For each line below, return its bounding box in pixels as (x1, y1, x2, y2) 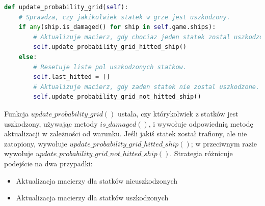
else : (18, 53, 37, 61)
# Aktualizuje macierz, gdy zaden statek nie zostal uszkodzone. (33, 83, 260, 91)
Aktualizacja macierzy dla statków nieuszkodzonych (16, 175, 178, 186)
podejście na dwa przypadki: (4, 158, 93, 168)
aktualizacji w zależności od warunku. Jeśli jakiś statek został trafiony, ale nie (4, 128, 247, 139)
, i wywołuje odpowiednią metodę (148, 118, 253, 129)
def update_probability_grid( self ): (4, 4, 128, 11)
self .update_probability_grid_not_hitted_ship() (33, 93, 201, 101)
